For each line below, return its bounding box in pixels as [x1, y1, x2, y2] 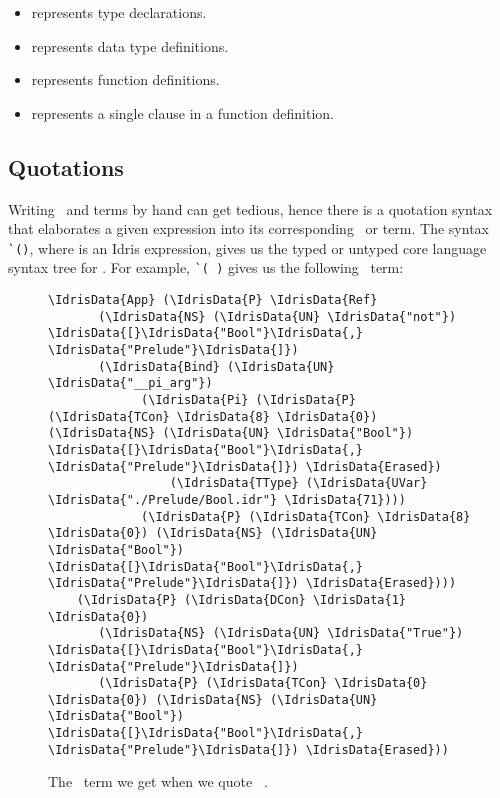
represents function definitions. [31, 69, 220, 90]
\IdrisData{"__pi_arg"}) [48, 376, 213, 391]
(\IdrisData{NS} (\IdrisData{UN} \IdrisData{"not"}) [98, 309, 457, 324]
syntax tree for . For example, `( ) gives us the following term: [8, 257, 404, 278]
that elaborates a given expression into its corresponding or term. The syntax [8, 218, 489, 239]
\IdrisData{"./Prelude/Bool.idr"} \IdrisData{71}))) [48, 492, 406, 507]
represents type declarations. [31, 2, 207, 22]
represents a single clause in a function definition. [31, 102, 334, 123]
